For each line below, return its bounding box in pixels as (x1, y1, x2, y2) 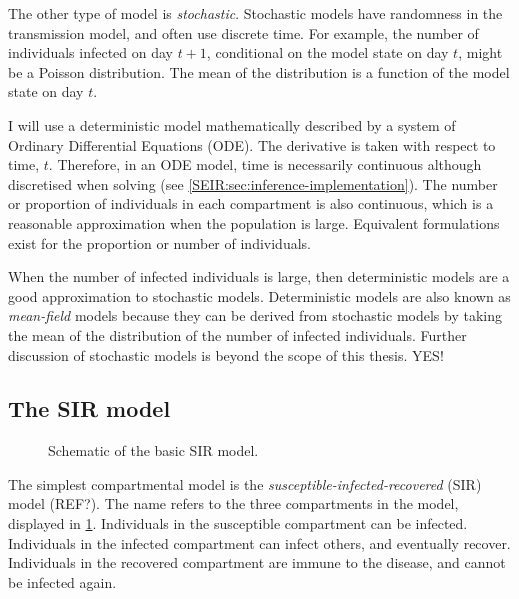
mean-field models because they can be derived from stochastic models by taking (8, 305, 502, 326)
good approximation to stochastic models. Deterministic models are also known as (8, 285, 511, 306)
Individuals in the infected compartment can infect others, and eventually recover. (8, 532, 511, 553)
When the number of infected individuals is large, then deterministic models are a (8, 266, 510, 287)
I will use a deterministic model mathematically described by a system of (8, 114, 456, 135)
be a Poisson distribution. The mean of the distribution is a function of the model (8, 61, 510, 82)
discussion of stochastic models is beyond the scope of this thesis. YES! (8, 344, 444, 365)
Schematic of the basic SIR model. (48, 440, 259, 461)
